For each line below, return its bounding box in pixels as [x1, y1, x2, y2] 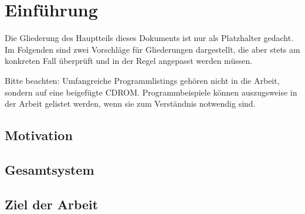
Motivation [5, 126, 73, 144]
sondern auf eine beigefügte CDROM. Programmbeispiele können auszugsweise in [5, 86, 297, 98]
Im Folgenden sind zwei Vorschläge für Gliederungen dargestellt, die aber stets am [5, 43, 300, 55]
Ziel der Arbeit [5, 195, 99, 213]
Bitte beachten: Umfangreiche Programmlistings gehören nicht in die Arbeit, [5, 74, 280, 86]
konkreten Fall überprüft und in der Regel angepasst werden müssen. [5, 55, 253, 67]
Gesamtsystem [5, 160, 94, 178]
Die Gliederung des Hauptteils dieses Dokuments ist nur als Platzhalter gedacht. [5, 32, 294, 44]
